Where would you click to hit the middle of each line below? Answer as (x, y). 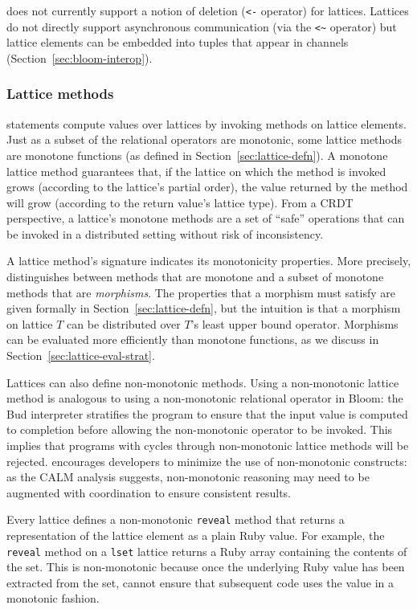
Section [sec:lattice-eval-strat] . (81, 356)
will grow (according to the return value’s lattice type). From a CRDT (180, 202)
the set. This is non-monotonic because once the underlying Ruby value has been (206, 567)
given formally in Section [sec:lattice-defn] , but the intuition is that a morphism (204, 308)
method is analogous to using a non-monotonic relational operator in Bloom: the (205, 398)
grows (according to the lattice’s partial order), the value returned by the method (207, 187)
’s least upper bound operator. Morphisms (294, 323)
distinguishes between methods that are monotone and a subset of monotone (195, 277)
